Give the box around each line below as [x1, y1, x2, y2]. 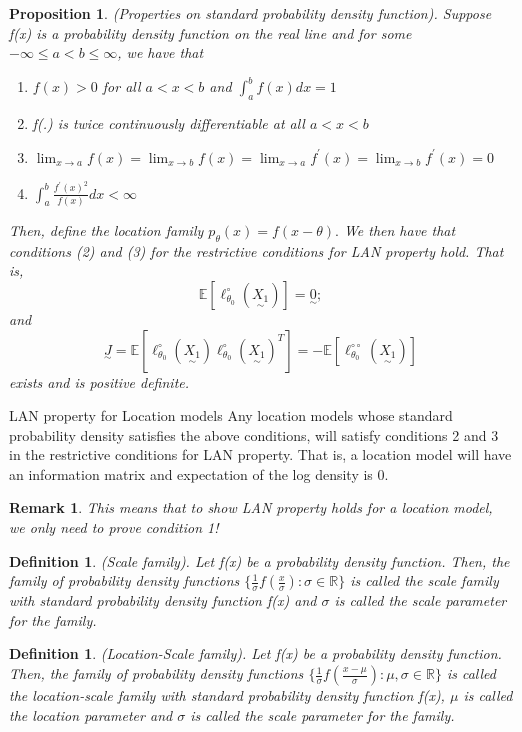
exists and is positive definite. [9, 371, 190, 392]
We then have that [343, 219, 456, 240]
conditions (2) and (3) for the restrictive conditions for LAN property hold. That [9, 240, 504, 261]
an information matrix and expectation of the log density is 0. [9, 463, 389, 484]
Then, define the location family [9, 219, 204, 240]
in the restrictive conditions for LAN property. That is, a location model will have [9, 444, 512, 465]
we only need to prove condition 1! [9, 517, 219, 538]
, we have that [117, 42, 204, 63]
